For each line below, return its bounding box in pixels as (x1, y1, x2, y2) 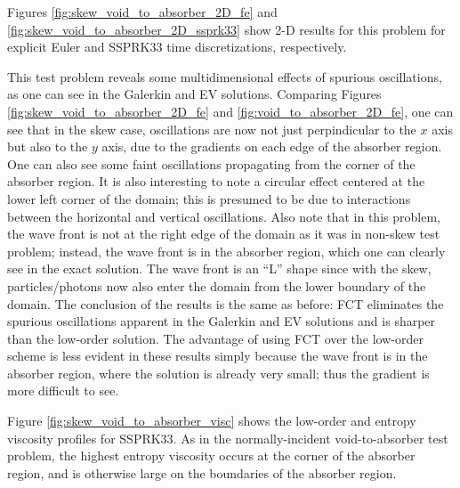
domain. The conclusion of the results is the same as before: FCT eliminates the (7, 294, 444, 313)
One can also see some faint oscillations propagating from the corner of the (7, 154, 416, 173)
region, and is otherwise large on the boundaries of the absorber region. (7, 463, 397, 482)
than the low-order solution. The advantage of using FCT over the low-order (7, 329, 424, 347)
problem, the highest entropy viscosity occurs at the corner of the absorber (7, 446, 416, 465)
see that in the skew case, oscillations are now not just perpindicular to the (7, 119, 416, 138)
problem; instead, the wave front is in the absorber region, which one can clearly (7, 241, 446, 260)
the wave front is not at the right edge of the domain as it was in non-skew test (7, 224, 440, 243)
